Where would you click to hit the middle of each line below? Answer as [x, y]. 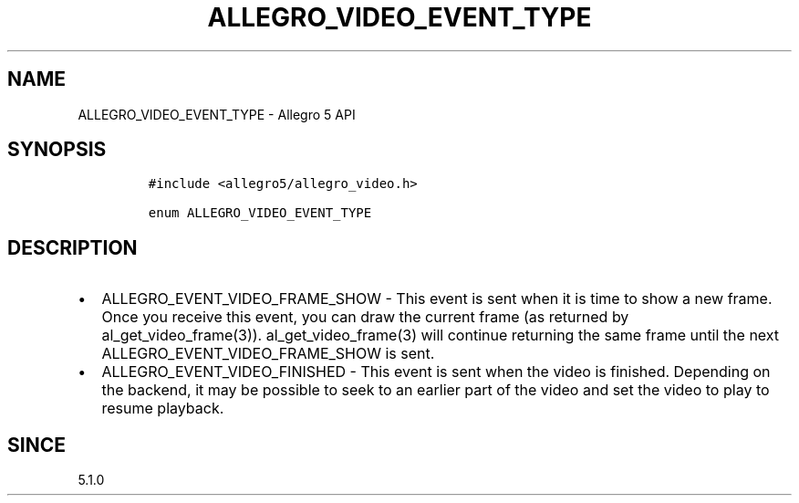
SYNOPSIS [57, 150]
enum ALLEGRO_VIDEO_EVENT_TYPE [260, 213]
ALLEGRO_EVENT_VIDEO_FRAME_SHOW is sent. [268, 354]
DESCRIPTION [73, 247]
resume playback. [163, 409]
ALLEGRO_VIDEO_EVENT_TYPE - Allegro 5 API [217, 114]
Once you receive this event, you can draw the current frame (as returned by [365, 317]
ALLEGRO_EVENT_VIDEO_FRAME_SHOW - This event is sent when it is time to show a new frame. [437, 299]
